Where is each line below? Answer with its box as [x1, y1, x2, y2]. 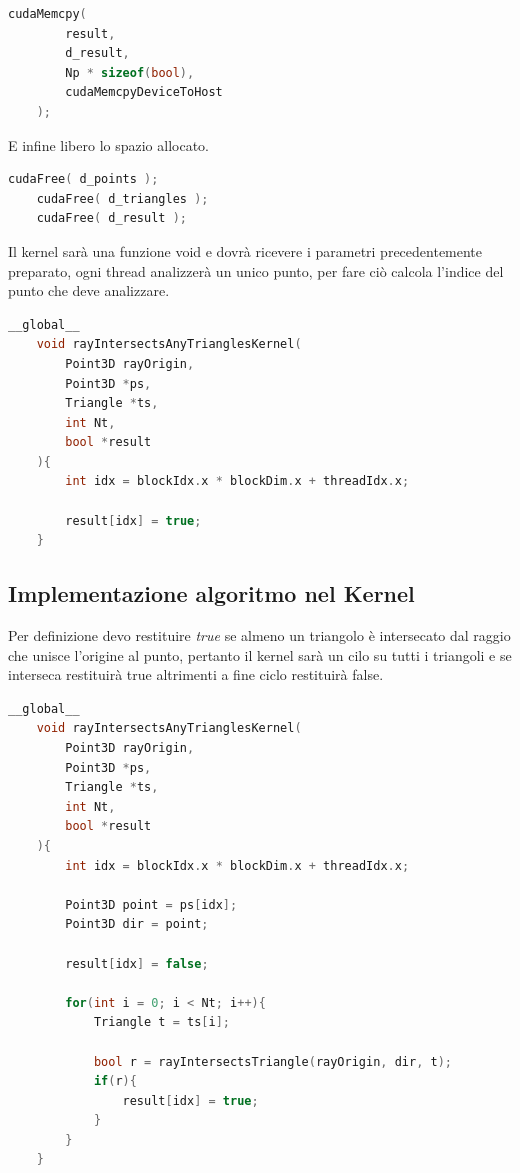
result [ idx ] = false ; [65, 956, 209, 971]
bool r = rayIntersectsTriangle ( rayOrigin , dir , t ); [93, 1054, 452, 1069]
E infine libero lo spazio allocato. [8, 134, 209, 155]
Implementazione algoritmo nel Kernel [8, 578, 415, 609]
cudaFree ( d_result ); [36, 211, 187, 226]
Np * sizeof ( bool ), [65, 65, 195, 80]
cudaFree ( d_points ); [8, 172, 159, 187]
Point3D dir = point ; [65, 917, 209, 932]
